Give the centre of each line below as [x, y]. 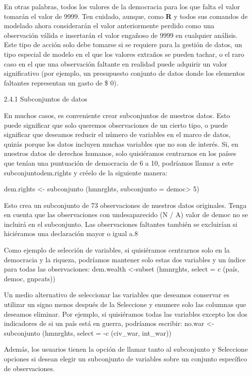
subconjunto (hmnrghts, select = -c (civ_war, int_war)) [88, 332]
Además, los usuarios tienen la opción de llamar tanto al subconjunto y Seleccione [126, 349]
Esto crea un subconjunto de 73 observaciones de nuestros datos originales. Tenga [125, 205]
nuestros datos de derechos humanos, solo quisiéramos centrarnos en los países [120, 153]
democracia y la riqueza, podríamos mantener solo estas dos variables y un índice [125, 259]
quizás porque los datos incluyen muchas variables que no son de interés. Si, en [121, 144]
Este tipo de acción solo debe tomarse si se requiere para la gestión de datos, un [123, 44]
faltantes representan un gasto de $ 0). [61, 82]
